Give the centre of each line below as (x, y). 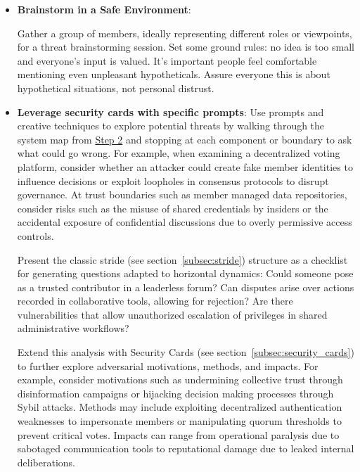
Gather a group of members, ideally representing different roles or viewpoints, (185, 33)
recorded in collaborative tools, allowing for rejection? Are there (155, 301)
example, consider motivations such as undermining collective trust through (180, 379)
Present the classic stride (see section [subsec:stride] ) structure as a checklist (182, 259)
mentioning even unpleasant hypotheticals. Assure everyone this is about (174, 74)
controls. (36, 235)
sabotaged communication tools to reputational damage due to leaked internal (186, 448)
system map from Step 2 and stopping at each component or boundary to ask (185, 139)
